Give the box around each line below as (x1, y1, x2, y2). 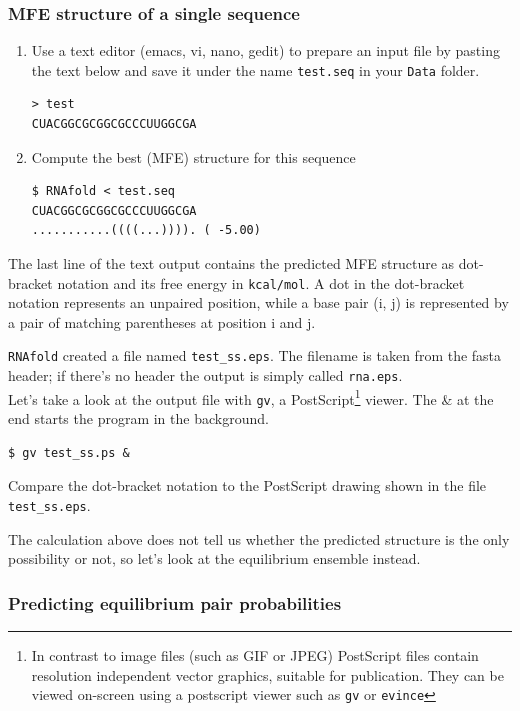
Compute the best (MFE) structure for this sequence (31, 146, 356, 167)
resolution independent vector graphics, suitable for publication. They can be (31, 664, 504, 685)
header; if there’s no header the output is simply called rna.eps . (8, 365, 403, 386)
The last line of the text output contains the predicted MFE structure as (8, 253, 455, 274)
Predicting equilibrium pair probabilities (8, 590, 342, 615)
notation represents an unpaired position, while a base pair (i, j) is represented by (8, 292, 509, 313)
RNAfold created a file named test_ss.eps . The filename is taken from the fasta (8, 345, 502, 366)
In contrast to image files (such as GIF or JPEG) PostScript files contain (31, 644, 479, 665)
